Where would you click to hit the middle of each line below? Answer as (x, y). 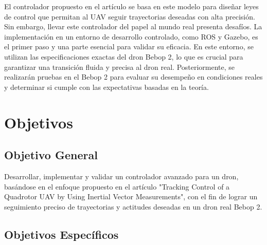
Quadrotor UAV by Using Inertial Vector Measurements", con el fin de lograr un (131, 196)
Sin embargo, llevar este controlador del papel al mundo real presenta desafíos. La (133, 26)
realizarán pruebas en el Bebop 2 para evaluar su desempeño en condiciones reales (133, 77)
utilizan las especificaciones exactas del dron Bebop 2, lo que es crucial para (124, 56)
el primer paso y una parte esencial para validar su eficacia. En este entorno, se (129, 46)
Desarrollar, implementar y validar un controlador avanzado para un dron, (121, 176)
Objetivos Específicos (61, 234)
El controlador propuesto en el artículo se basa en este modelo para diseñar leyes (131, 6)
